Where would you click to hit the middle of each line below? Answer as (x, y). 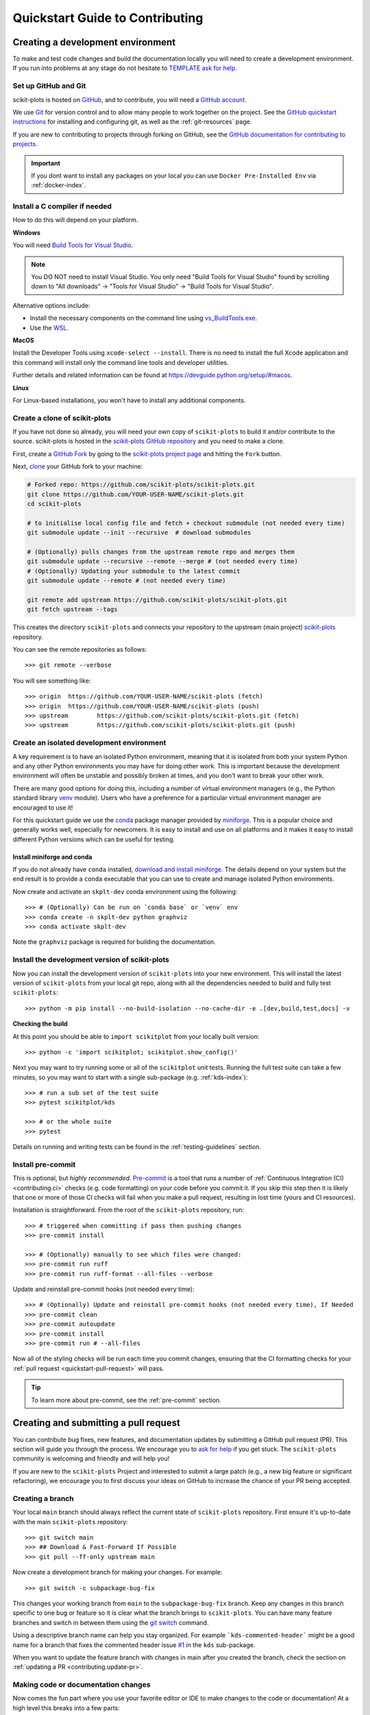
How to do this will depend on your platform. (75, 220)
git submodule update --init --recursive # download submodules (139, 533)
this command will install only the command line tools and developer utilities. (121, 362)
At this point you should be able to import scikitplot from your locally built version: (136, 1037)
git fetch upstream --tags (72, 610)
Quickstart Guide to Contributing (108, 18)
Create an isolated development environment (89, 743)
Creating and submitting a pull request (97, 1423)
